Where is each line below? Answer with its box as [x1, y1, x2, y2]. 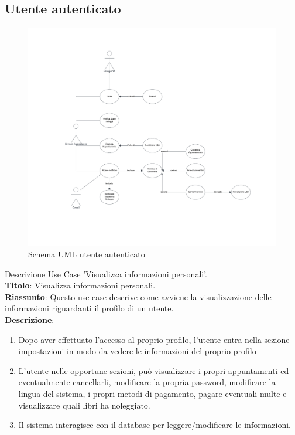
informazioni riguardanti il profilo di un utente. [5, 302, 174, 314]
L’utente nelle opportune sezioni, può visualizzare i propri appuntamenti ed [18, 364, 289, 376]
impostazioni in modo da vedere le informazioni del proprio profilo [18, 345, 256, 357]
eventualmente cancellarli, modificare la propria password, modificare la [18, 376, 276, 388]
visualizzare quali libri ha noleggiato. [18, 399, 150, 411]
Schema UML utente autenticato [28, 248, 145, 260]
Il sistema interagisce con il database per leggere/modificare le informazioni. [18, 419, 291, 431]
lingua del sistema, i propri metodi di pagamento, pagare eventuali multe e [18, 387, 287, 399]
